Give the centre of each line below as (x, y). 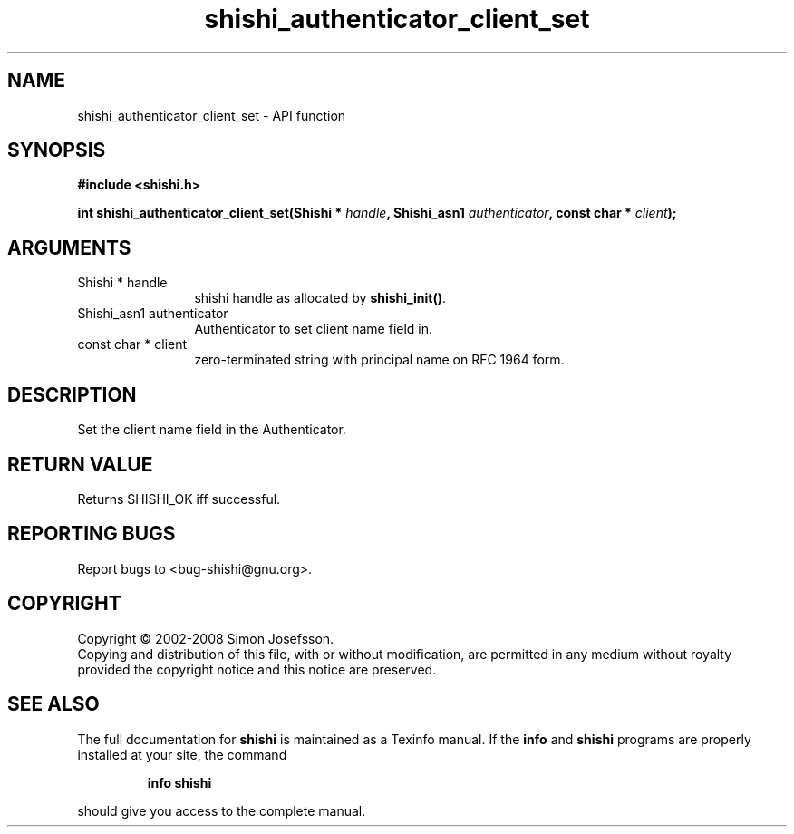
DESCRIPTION (72, 394)
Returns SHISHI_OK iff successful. (179, 499)
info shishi (179, 782)
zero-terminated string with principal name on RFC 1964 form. (379, 360)
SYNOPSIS (57, 150)
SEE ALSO (53, 704)
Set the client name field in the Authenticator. (212, 430)
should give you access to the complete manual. (222, 810)
